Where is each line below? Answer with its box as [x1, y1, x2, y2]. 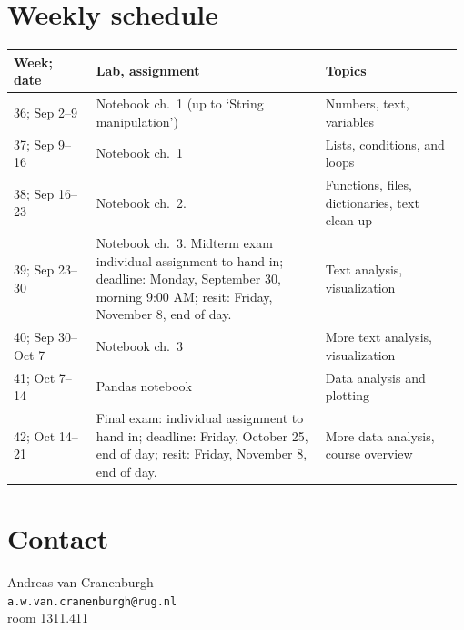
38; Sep [14, 183, 55, 202]
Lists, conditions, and [325, 134, 445, 153]
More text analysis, [325, 327, 432, 346]
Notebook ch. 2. [96, 192, 187, 212]
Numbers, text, [325, 94, 409, 113]
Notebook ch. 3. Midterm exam [96, 232, 273, 252]
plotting [325, 386, 369, 405]
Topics [325, 61, 367, 80]
